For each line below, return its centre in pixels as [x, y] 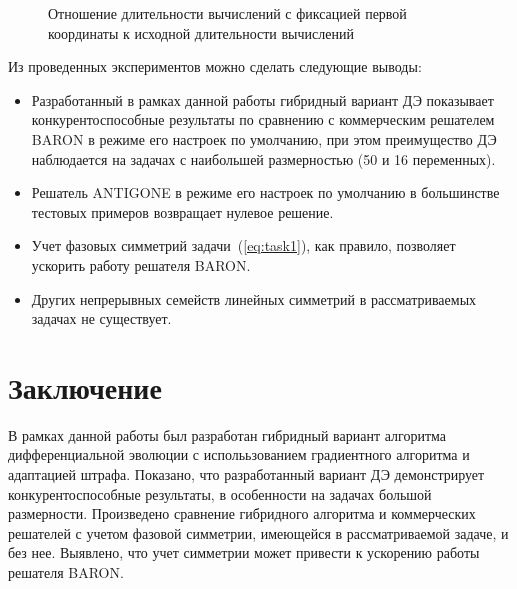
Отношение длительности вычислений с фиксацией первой [227, 13]
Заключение [85, 386]
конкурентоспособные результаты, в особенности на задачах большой [220, 493]
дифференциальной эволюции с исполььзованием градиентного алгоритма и [239, 454]
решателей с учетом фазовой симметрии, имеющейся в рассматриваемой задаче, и [258, 532]
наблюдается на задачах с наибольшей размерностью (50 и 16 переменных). [263, 158]
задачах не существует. [101, 318]
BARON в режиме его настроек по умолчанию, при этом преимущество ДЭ [264, 138]
